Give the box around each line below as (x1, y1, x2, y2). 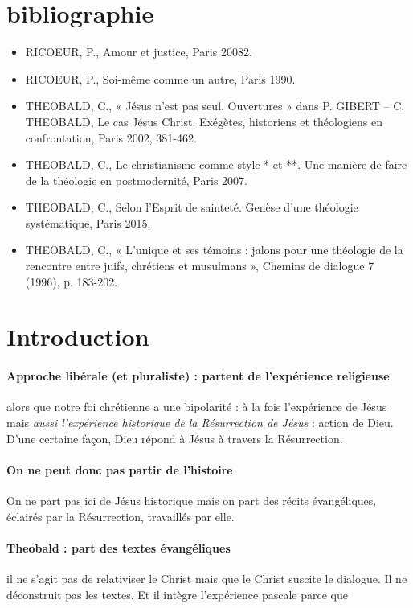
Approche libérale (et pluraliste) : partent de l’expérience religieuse (6, 368, 390, 384)
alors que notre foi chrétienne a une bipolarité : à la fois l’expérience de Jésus (6, 398, 387, 415)
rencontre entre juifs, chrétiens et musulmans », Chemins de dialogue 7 (25, 257, 374, 274)
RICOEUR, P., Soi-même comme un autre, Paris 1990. (25, 70, 296, 87)
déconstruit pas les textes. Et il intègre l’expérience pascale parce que (6, 585, 348, 602)
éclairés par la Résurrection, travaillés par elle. (6, 507, 235, 524)
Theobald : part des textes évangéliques (6, 539, 231, 556)
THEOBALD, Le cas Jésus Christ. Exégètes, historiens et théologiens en (25, 113, 382, 129)
